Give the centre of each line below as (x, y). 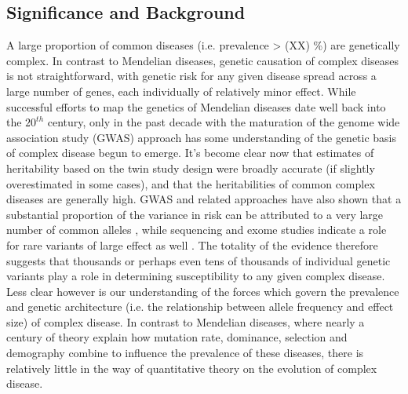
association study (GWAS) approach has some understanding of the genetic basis (202, 137)
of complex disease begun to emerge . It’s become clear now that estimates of (190, 153)
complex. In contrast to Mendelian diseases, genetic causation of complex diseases (202, 60)
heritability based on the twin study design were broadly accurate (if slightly (191, 168)
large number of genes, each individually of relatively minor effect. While (181, 91)
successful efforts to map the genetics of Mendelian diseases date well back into (196, 106)
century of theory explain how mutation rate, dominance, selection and (177, 337)
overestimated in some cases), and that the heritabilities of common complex (191, 183)
